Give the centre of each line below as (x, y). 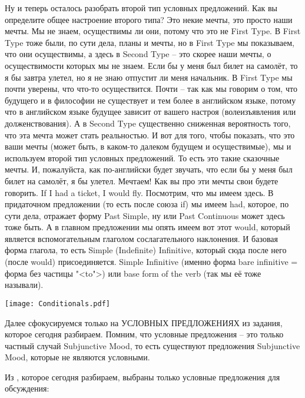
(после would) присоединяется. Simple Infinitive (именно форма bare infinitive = (151, 262)
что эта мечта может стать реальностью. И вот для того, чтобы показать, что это (150, 135)
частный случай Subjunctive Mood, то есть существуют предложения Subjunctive (152, 345)
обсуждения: (27, 388)
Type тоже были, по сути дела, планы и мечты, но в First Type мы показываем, (150, 42)
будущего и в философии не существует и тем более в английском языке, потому (150, 100)
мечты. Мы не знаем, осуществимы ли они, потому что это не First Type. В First (153, 31)
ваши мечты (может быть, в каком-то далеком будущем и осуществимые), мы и (148, 146)
